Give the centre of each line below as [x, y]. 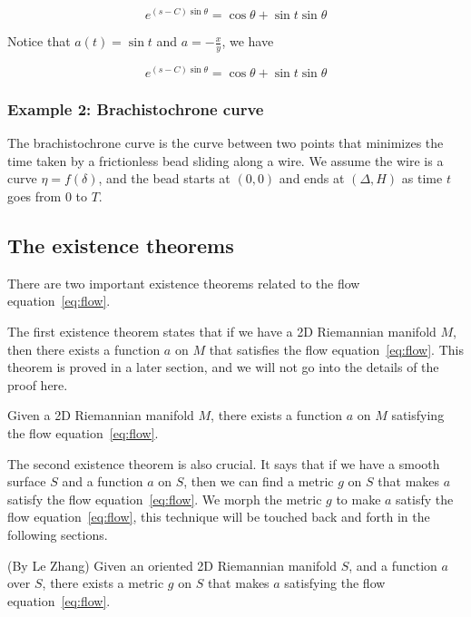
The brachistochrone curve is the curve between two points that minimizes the [226, 143]
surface [27, 481]
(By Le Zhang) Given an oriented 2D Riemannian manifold [172, 565]
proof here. [38, 384]
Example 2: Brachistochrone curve [136, 108]
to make [358, 499]
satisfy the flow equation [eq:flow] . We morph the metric [165, 499]
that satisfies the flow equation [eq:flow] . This [336, 349]
